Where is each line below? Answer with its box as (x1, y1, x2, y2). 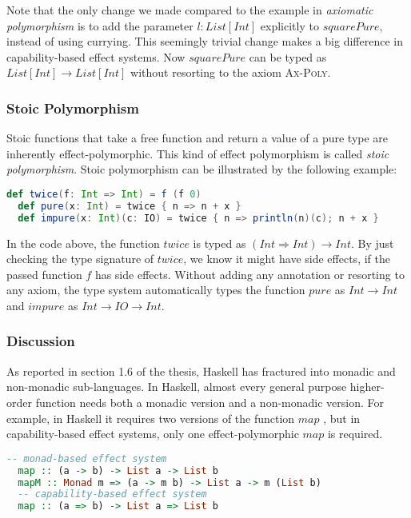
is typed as (193, 234, 246, 251)
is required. (327, 425, 383, 442)
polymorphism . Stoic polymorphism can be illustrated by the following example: (6, 161, 397, 177)
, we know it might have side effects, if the (183, 250, 390, 267)
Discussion (6, 331, 75, 351)
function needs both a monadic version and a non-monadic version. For (35, 393, 384, 410)
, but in (323, 409, 361, 426)
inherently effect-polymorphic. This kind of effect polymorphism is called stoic (6, 145, 389, 161)
